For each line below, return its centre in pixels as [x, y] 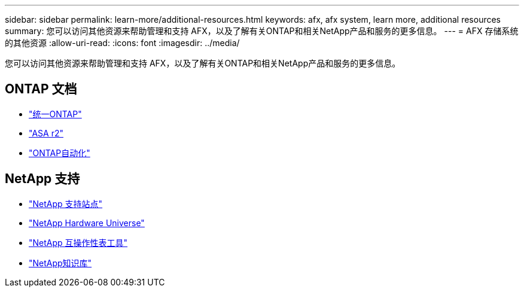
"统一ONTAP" [55, 114]
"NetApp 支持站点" [66, 203]
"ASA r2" [46, 133]
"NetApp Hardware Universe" [87, 223]
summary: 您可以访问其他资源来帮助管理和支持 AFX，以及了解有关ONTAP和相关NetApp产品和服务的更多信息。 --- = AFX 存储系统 [262, 31]
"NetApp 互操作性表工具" [78, 242]
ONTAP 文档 [41, 89]
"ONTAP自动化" [60, 153]
